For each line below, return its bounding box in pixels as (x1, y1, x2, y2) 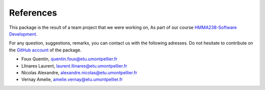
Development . (9, 31, 38, 37)
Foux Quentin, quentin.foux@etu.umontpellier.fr (21, 56, 118, 62)
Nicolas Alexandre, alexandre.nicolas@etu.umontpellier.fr (21, 69, 137, 75)
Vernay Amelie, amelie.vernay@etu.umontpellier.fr (21, 76, 123, 83)
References (9, 7, 57, 18)
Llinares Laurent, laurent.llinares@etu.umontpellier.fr (21, 63, 128, 68)
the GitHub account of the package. (9, 47, 82, 53)
